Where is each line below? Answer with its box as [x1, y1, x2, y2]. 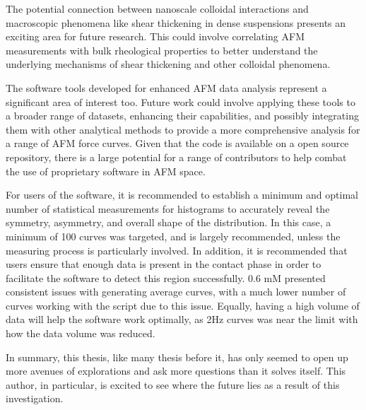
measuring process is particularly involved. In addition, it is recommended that [6, 242, 348, 257]
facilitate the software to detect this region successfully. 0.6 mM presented [6, 270, 326, 285]
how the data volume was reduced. [6, 326, 155, 341]
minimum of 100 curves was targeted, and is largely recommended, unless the [6, 228, 341, 243]
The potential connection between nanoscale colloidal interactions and [6, 1, 309, 16]
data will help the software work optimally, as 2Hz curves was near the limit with [6, 312, 358, 327]
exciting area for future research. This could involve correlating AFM [6, 29, 305, 44]
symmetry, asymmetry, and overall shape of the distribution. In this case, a [6, 215, 331, 230]
